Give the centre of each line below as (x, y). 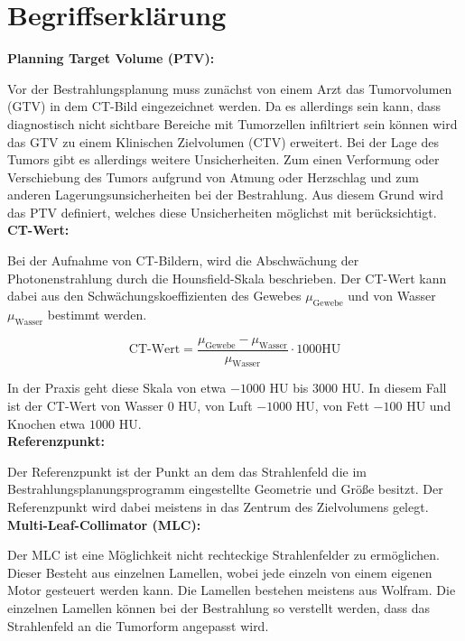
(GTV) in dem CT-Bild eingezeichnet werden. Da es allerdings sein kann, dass (224, 106)
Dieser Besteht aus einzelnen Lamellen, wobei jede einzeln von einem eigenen (220, 572)
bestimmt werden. (97, 315)
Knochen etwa (46, 423)
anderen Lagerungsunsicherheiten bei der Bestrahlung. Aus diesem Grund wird (226, 195)
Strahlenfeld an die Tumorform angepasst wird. (138, 625)
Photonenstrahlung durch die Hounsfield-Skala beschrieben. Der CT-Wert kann (227, 278)
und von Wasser (392, 296)
